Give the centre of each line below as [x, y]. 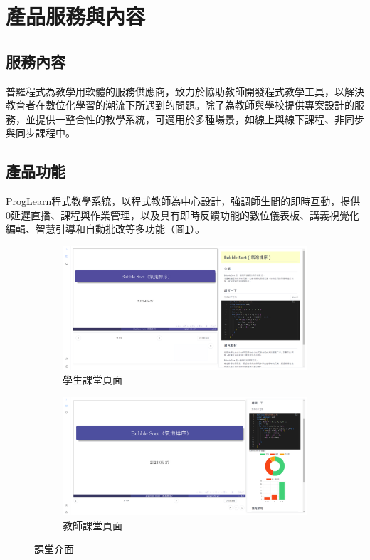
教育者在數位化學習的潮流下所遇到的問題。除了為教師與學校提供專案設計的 [180, 105]
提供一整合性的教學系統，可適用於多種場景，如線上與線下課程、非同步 [200, 118]
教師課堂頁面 [92, 525]
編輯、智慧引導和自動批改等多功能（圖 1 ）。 [105, 229]
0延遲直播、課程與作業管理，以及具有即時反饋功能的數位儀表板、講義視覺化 [183, 215]
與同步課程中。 [41, 133]
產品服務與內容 [76, 16]
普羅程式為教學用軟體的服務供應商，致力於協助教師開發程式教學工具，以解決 [185, 91]
